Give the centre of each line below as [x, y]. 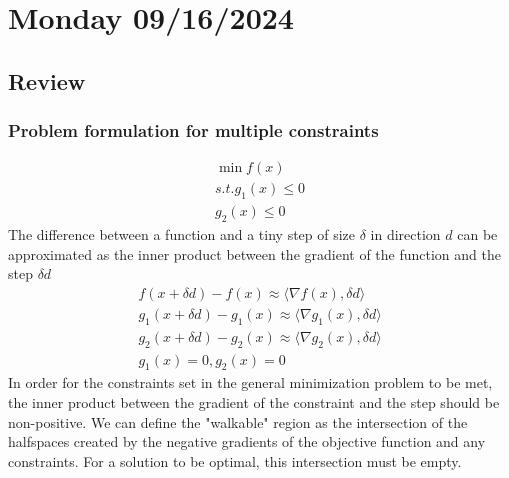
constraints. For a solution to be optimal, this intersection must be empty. [235, 460]
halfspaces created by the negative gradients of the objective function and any [247, 441]
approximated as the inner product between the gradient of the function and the [254, 253]
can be [477, 234]
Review [47, 80]
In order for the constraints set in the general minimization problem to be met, [250, 382]
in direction [405, 234]
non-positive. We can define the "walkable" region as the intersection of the [238, 421]
